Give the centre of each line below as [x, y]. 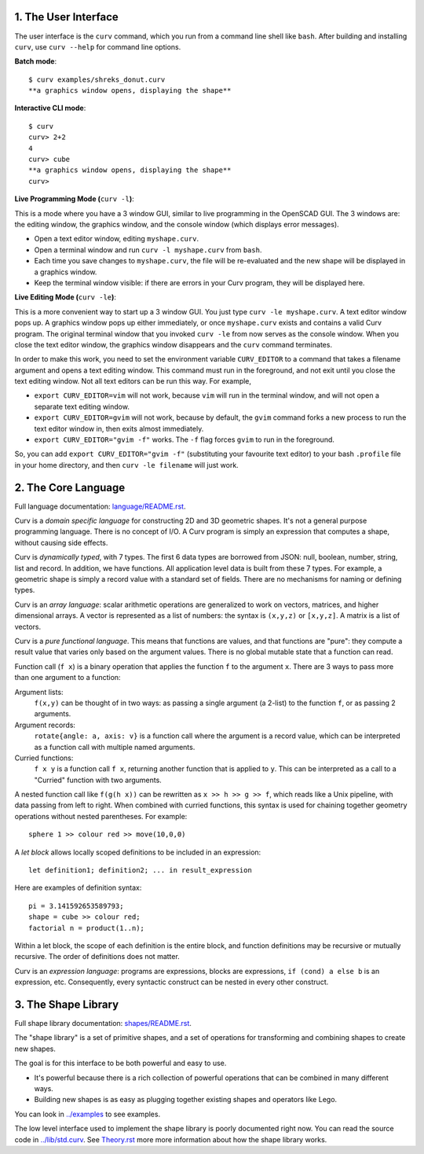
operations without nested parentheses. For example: [101, 816]
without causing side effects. [61, 542]
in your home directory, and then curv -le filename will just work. [126, 465]
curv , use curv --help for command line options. [98, 46]
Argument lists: [39, 692]
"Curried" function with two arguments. [98, 780]
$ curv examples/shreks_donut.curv [97, 79]
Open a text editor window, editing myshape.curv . [117, 239]
